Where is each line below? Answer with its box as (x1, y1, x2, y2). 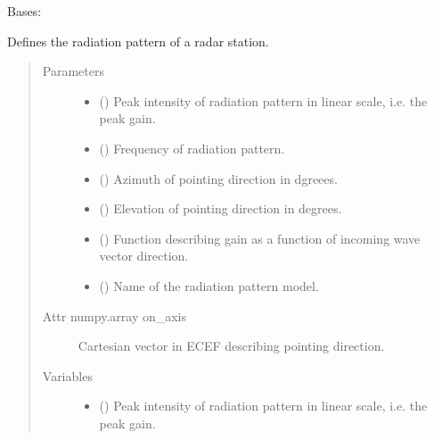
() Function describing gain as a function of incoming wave (99, 228, 421, 247)
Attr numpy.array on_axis (42, 306, 187, 325)
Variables (42, 366, 93, 385)
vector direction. (99, 246, 189, 265)
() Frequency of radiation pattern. (99, 138, 285, 157)
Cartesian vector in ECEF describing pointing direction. (78, 336, 385, 355)
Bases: (7, 2, 42, 20)
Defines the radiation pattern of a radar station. (7, 31, 269, 50)
